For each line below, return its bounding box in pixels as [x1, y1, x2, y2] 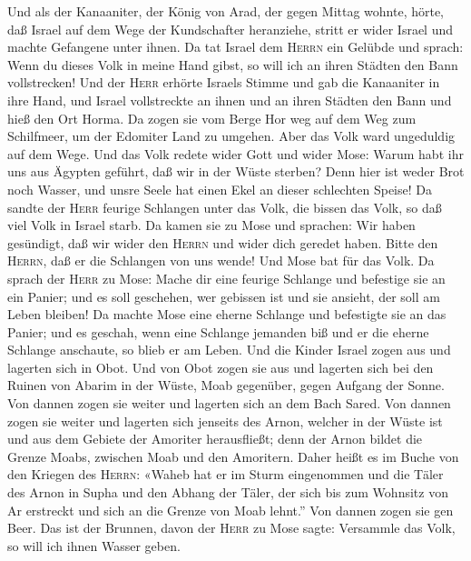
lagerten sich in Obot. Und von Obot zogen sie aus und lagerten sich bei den [7, 357, 434, 376]
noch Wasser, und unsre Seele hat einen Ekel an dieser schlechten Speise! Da [7, 179, 432, 198]
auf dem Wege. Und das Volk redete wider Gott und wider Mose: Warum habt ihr [7, 144, 464, 163]
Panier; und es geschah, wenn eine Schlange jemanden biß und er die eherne [7, 322, 429, 341]
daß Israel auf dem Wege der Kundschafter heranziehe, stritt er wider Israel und [7, 19, 454, 38]
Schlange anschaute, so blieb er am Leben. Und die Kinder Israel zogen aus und [7, 340, 451, 359]
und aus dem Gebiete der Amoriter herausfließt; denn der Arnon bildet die [7, 429, 423, 448]
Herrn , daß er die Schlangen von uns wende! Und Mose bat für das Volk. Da [7, 251, 435, 270]
